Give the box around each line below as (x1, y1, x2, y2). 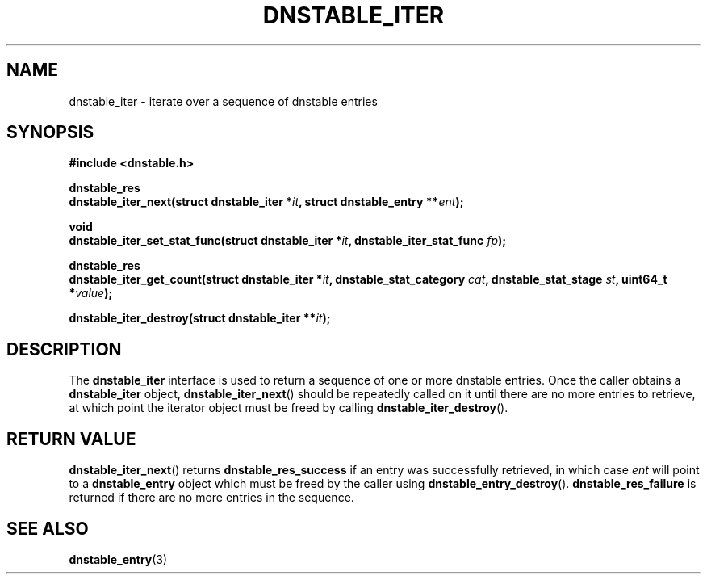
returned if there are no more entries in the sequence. (69, 490, 354, 505)
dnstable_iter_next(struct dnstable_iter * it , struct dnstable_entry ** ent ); (69, 195, 464, 209)
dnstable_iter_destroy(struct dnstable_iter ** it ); (69, 311, 331, 326)
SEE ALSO (6, 518, 89, 539)
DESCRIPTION (6, 338, 122, 359)
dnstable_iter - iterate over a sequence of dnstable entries (69, 94, 378, 108)
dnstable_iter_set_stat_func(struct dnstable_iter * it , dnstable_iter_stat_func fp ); (69, 233, 507, 248)
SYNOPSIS (6, 122, 94, 143)
